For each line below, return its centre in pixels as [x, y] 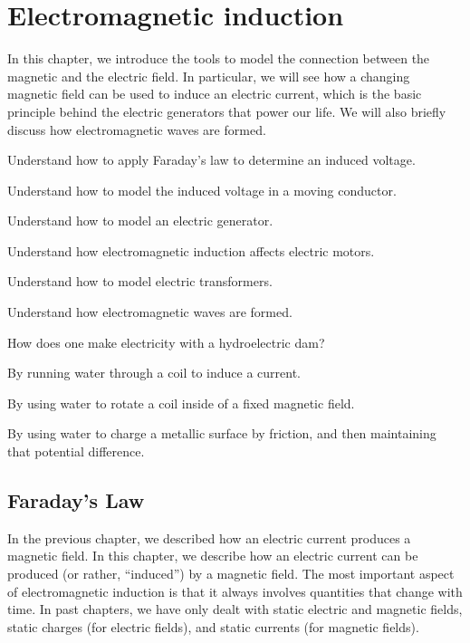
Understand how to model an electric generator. [140, 221]
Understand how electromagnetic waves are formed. [150, 312]
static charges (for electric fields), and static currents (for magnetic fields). [213, 626]
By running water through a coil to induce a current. [154, 373]
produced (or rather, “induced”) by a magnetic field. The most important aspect [231, 574]
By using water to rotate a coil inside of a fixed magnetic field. [181, 403]
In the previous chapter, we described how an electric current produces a [209, 537]
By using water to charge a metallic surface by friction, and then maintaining [222, 433]
